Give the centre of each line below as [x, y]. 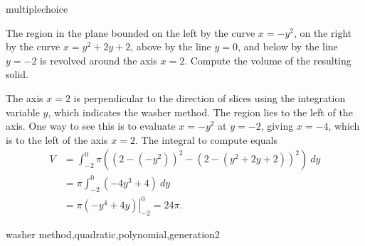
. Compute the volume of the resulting [268, 60]
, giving [277, 126]
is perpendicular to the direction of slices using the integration [210, 97]
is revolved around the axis [99, 60]
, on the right [323, 32]
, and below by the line [288, 46]
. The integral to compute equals [206, 139]
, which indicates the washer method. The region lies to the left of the [200, 112]
